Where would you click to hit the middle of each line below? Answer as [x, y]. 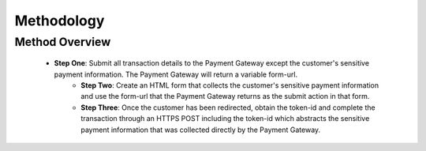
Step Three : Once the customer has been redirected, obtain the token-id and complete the [228, 108]
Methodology [60, 21]
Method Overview [63, 42]
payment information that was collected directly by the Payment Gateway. [201, 130]
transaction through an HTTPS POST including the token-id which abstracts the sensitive [225, 119]
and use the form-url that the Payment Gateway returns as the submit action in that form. [225, 96]
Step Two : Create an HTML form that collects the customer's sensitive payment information [230, 85]
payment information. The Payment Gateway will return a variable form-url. [176, 74]
